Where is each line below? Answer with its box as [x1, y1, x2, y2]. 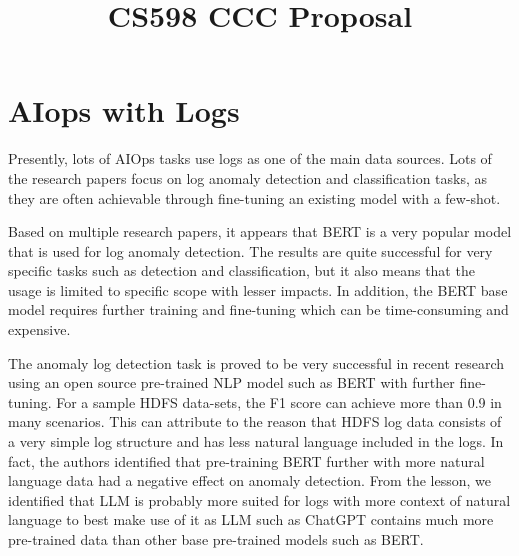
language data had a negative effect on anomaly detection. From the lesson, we [8, 470, 491, 491]
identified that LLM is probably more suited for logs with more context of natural [8, 489, 511, 510]
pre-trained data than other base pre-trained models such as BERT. [8, 529, 424, 549]
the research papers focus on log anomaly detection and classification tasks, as [8, 167, 488, 188]
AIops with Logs [8, 90, 240, 131]
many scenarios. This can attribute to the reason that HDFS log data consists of [8, 411, 502, 432]
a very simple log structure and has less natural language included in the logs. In [8, 431, 504, 452]
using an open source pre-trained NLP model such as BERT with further [8, 372, 455, 393]
